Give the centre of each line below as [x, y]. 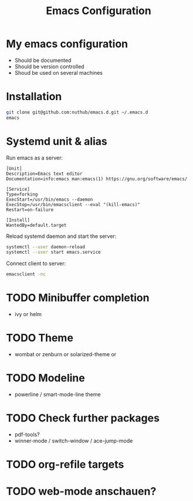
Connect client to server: [36, 264]
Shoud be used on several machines [58, 72]
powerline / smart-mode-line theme [57, 394]
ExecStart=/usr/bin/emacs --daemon [50, 199]
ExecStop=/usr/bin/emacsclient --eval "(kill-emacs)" [73, 204]
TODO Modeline [45, 378]
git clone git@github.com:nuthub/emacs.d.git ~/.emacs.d [77, 112]
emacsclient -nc [26, 274]
